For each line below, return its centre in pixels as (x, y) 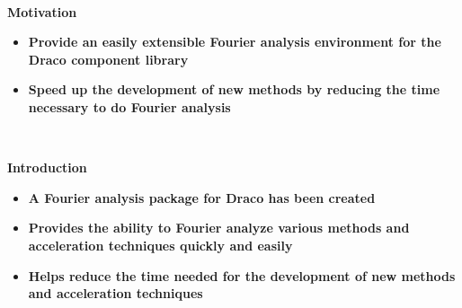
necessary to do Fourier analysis (129, 106)
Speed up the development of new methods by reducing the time (234, 89)
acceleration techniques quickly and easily (160, 245)
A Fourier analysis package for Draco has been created (202, 197)
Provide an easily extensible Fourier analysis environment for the (235, 42)
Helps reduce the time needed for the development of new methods (242, 275)
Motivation (42, 11)
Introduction (47, 167)
